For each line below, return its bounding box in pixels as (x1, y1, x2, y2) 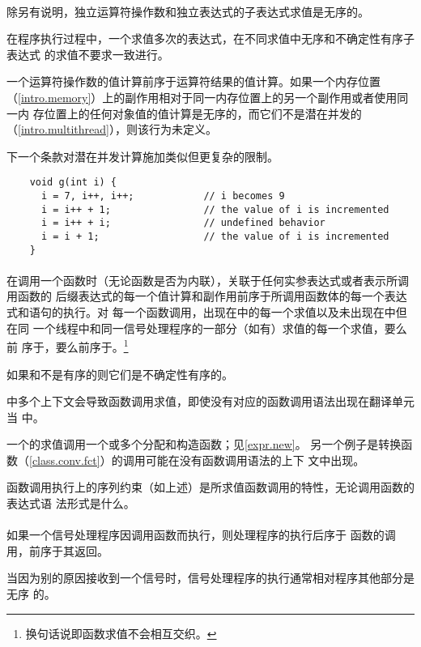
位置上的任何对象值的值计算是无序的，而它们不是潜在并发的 (44, 104, 362, 121)
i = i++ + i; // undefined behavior (40, 217, 325, 229)
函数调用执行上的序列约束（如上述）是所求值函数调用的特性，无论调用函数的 (6, 479, 415, 496)
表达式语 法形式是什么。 (6, 495, 135, 512)
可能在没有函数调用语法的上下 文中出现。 (145, 451, 365, 468)
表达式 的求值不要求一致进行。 (6, 45, 169, 62)
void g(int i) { (29, 177, 117, 189)
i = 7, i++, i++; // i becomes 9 (40, 190, 285, 202)
